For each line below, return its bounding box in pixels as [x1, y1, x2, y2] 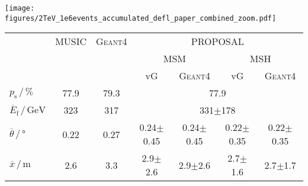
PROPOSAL [191, 34, 244, 49]
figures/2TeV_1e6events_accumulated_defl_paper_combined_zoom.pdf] [5, 14, 277, 23]
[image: [5, 4, 35, 12]
